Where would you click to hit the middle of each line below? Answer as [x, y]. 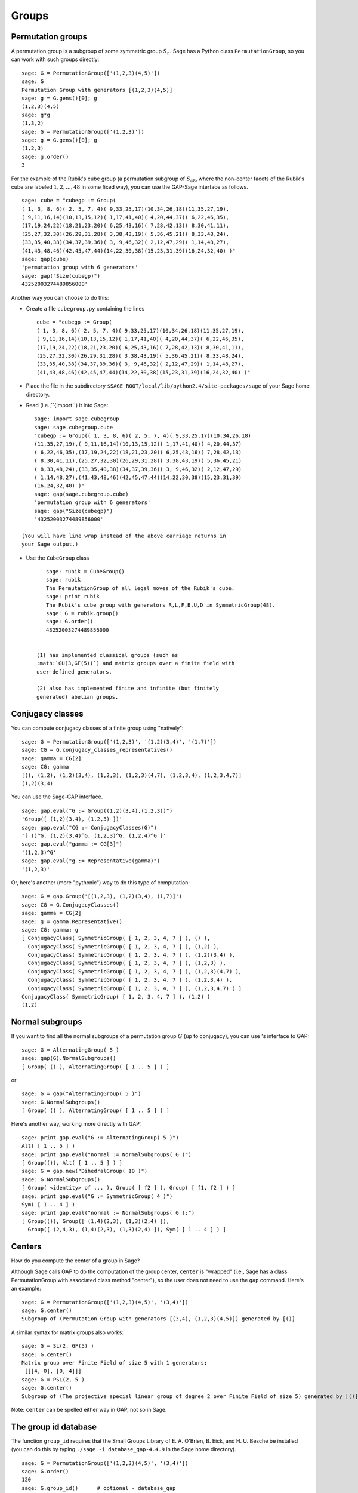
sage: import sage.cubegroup [76, 419]
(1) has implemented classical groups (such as [107, 655]
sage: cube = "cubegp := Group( [69, 201]
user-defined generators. [75, 672]
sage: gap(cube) [45, 259]
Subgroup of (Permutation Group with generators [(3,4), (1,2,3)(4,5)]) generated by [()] [158, 1319]
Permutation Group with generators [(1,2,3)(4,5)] [97, 90]
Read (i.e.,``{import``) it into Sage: [67, 405]
